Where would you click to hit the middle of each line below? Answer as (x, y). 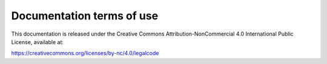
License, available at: (37, 42)
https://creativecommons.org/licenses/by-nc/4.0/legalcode (85, 53)
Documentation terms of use (85, 16)
